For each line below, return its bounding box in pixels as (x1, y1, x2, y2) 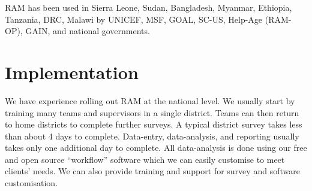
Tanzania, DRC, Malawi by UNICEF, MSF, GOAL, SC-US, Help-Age (5, 13, 263, 25)
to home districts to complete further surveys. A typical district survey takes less (5, 118, 302, 131)
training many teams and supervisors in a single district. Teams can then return (5, 106, 299, 119)
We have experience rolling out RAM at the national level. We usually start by (5, 94, 295, 107)
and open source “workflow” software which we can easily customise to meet (5, 153, 285, 165)
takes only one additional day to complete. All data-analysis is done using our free (5, 141, 307, 154)
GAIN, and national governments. (25, 25, 150, 37)
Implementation (5, 59, 139, 84)
